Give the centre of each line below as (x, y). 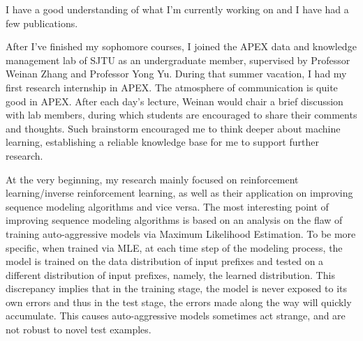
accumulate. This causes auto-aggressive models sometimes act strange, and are (176, 316)
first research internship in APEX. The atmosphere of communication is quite (172, 87)
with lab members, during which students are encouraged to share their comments (181, 115)
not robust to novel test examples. (79, 329)
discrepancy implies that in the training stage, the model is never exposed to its (177, 288)
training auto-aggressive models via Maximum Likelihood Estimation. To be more (181, 233)
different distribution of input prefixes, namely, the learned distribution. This (170, 274)
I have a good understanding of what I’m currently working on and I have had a (177, 9)
